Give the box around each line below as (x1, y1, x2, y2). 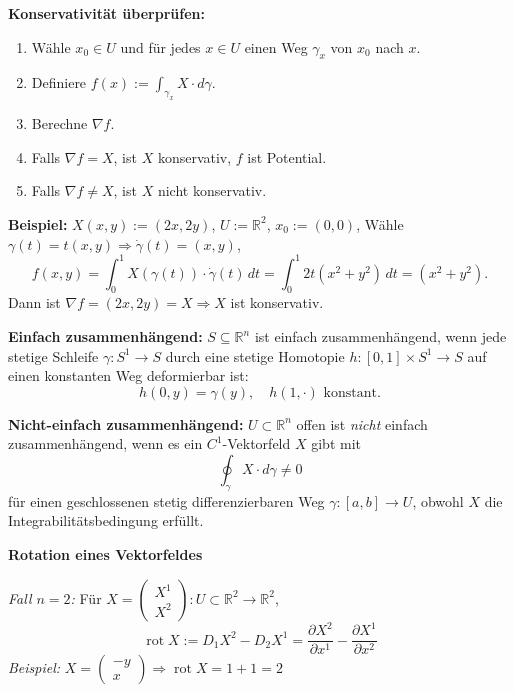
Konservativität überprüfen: (8, 3, 205, 23)
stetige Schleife (8, 345, 99, 366)
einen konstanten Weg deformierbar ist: (8, 365, 249, 386)
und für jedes (120, 36, 201, 57)
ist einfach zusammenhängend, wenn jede (254, 326, 507, 346)
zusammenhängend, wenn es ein (8, 433, 203, 454)
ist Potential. (247, 146, 327, 167)
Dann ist (8, 292, 61, 313)
